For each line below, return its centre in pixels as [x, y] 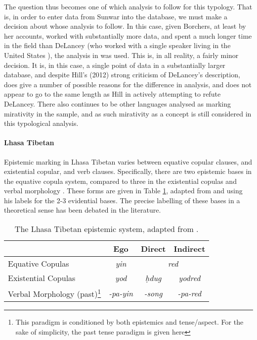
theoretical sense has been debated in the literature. [83, 210]
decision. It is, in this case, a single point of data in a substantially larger [115, 65]
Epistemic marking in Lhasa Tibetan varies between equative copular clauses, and [128, 161]
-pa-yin [121, 293]
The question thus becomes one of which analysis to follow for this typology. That [128, 6]
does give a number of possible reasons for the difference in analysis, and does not [128, 84]
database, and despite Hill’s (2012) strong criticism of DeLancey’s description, [122, 75]
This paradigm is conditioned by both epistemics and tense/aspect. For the [129, 322]
